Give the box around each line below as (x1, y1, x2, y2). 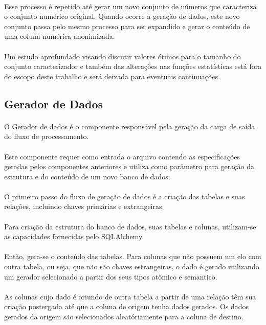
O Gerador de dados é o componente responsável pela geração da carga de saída (4, 121, 255, 131)
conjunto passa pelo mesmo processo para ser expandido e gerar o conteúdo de (4, 20, 250, 31)
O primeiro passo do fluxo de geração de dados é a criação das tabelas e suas (4, 191, 245, 201)
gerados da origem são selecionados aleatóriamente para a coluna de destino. (4, 311, 243, 321)
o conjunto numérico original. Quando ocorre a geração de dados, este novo (4, 11, 240, 21)
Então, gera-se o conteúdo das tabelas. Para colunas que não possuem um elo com (4, 251, 261, 262)
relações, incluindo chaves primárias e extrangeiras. (4, 201, 164, 212)
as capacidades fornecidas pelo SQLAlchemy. (4, 231, 144, 242)
